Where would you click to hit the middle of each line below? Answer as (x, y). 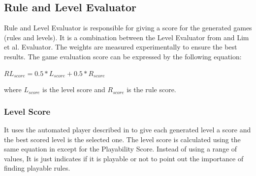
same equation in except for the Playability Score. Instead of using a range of (121, 149)
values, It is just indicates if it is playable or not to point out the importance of (124, 158)
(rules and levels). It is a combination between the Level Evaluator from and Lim (127, 37)
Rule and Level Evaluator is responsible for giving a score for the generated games (128, 28)
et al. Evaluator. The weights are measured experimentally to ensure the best (121, 47)
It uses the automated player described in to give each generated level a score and (128, 129)
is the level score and (74, 89)
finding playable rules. (37, 168)
